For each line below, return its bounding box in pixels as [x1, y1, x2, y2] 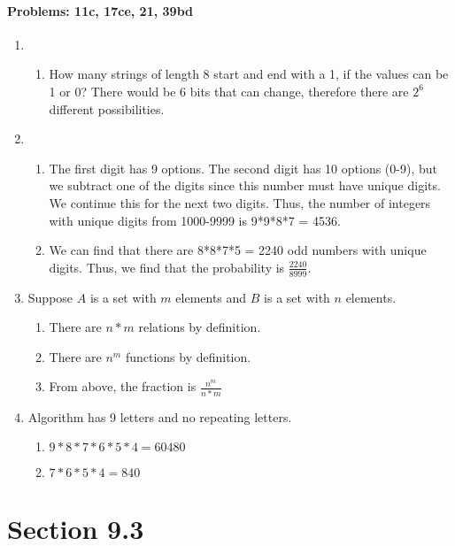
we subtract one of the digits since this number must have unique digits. [49, 176, 441, 195]
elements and [175, 288, 247, 306]
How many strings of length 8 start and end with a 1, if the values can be [49, 65, 449, 83]
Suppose [27, 288, 73, 306]
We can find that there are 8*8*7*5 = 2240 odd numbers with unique [49, 241, 427, 259]
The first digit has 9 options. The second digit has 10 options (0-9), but [49, 158, 437, 177]
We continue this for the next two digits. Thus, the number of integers [49, 193, 431, 211]
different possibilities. [49, 99, 165, 118]
